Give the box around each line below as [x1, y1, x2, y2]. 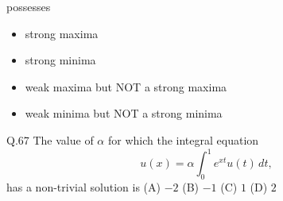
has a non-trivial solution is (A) [6, 178, 161, 195]
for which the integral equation [107, 131, 259, 148]
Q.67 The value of [6, 131, 94, 148]
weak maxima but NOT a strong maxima [25, 78, 227, 95]
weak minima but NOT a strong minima [25, 105, 223, 122]
